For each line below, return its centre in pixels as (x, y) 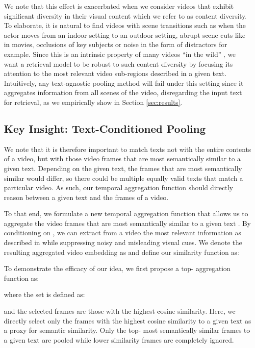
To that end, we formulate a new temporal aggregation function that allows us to (126, 213)
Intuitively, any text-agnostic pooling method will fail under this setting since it (124, 83)
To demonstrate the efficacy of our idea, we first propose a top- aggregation (117, 268)
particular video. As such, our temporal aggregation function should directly (119, 187)
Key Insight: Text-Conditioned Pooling (105, 128)
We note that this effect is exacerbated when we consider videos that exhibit (119, 6)
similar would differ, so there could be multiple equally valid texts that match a (124, 178)
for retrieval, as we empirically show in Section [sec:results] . (93, 102)
